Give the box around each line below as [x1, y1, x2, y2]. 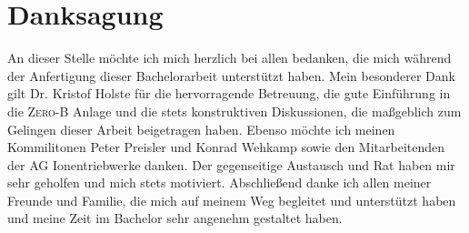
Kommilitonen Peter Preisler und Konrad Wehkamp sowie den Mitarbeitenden [7, 137, 445, 157]
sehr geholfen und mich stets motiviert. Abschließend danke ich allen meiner [7, 173, 432, 192]
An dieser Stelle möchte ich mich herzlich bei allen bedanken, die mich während [7, 48, 452, 67]
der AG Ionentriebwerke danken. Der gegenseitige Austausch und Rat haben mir [7, 155, 455, 174]
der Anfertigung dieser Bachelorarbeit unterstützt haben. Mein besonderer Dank [7, 66, 455, 85]
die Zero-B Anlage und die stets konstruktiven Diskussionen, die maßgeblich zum [7, 101, 462, 120]
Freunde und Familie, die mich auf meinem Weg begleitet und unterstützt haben [7, 190, 456, 209]
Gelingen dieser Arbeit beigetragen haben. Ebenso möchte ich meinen [7, 119, 395, 138]
